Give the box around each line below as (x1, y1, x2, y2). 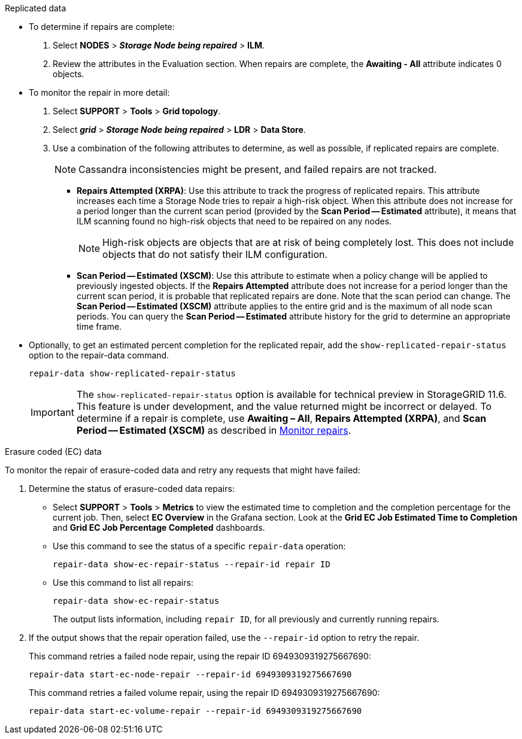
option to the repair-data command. (29, 350, 169, 360)
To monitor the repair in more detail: (29, 87, 170, 98)
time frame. (77, 321, 122, 332)
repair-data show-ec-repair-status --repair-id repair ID (53, 559, 330, 569)
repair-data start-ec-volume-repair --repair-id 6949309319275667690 (29, 706, 362, 716)
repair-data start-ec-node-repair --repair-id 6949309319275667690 (29, 670, 352, 679)
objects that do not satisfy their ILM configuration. (102, 248, 328, 260)
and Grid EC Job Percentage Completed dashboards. (53, 522, 265, 533)
